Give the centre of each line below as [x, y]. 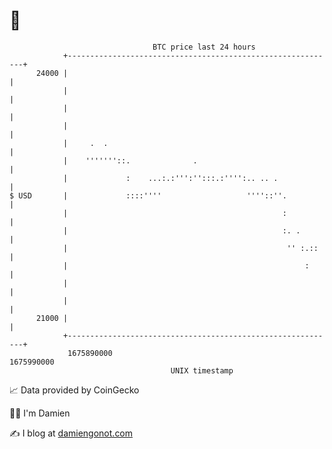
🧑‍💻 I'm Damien [40, 413]
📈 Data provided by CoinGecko [74, 390]
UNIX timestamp [202, 370]
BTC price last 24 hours [204, 47]
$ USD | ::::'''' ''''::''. [148, 195]
